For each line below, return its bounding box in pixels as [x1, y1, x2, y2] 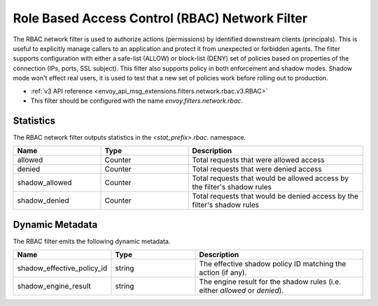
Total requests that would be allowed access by [192, 173, 349, 183]
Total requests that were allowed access [192, 155, 325, 165]
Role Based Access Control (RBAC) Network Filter [13, 10, 308, 26]
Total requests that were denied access [192, 164, 322, 174]
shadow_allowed [17, 178, 73, 188]
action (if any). [199, 268, 247, 277]
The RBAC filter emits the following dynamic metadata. [13, 237, 171, 245]
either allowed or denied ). [199, 286, 284, 296]
